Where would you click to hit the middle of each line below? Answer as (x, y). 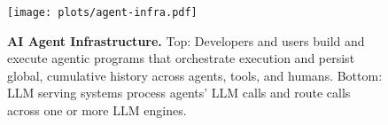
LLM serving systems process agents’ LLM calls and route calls (179, 93)
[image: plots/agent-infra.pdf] (102, 12)
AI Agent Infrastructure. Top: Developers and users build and (186, 40)
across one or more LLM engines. (97, 110)
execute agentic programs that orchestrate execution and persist (181, 58)
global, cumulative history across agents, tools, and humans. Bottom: (195, 75)
